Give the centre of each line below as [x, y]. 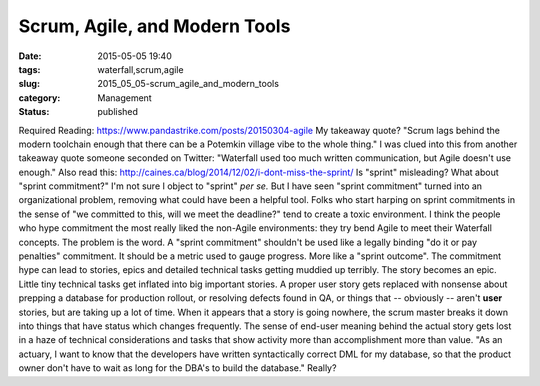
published [118, 112]
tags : [29, 69]
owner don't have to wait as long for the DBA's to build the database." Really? [177, 368]
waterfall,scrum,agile [140, 69]
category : [39, 97]
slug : [29, 84]
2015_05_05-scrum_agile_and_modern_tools [188, 84]
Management [124, 97]
